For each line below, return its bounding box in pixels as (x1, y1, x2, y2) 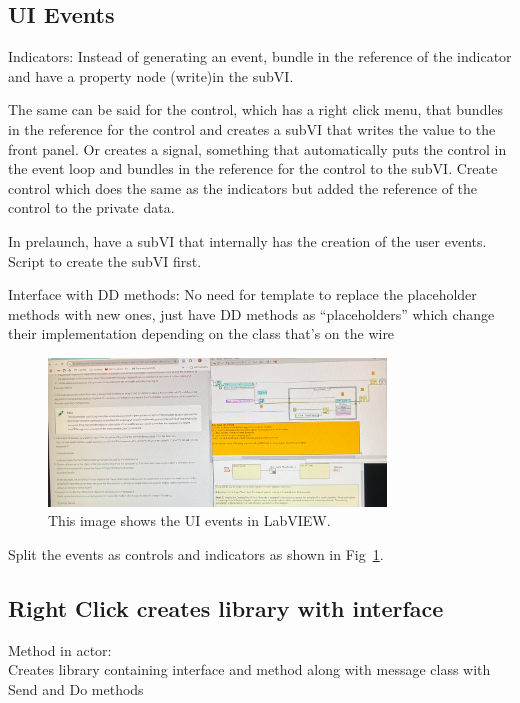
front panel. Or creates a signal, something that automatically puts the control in (8, 138, 507, 159)
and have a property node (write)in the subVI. (8, 65, 294, 86)
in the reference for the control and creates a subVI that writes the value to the (8, 118, 496, 139)
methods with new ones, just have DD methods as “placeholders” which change (8, 303, 495, 324)
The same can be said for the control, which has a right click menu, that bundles (8, 99, 504, 120)
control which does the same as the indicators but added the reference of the (8, 177, 478, 198)
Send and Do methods (8, 678, 144, 699)
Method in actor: (8, 639, 112, 660)
